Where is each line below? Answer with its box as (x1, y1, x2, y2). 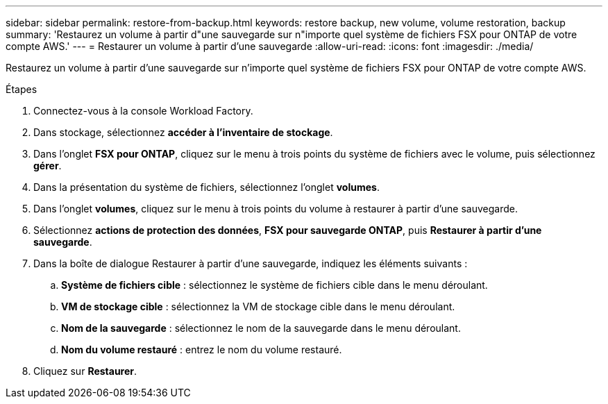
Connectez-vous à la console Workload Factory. (33, 105, 253, 117)
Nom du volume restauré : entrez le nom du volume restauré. (61, 344, 342, 355)
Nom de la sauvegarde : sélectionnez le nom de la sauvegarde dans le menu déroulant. (61, 322, 461, 334)
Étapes (6, 83, 37, 95)
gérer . (33, 160, 62, 171)
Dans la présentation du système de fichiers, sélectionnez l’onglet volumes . (33, 181, 380, 193)
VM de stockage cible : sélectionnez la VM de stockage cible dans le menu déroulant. (61, 301, 455, 312)
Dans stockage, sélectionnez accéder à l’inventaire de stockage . (33, 126, 333, 138)
